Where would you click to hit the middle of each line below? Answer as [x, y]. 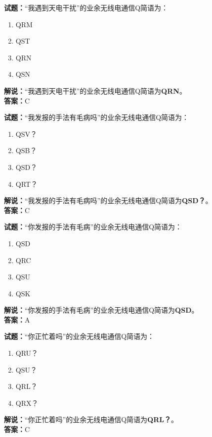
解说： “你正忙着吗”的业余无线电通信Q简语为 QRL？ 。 [91, 419]
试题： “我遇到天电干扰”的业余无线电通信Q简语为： [86, 7]
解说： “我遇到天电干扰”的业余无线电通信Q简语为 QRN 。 [95, 90]
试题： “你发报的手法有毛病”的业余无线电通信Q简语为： [93, 227]
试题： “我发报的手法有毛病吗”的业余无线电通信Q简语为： [97, 117]
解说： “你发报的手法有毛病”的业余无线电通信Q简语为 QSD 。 [101, 310]
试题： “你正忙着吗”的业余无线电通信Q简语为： [79, 336]
